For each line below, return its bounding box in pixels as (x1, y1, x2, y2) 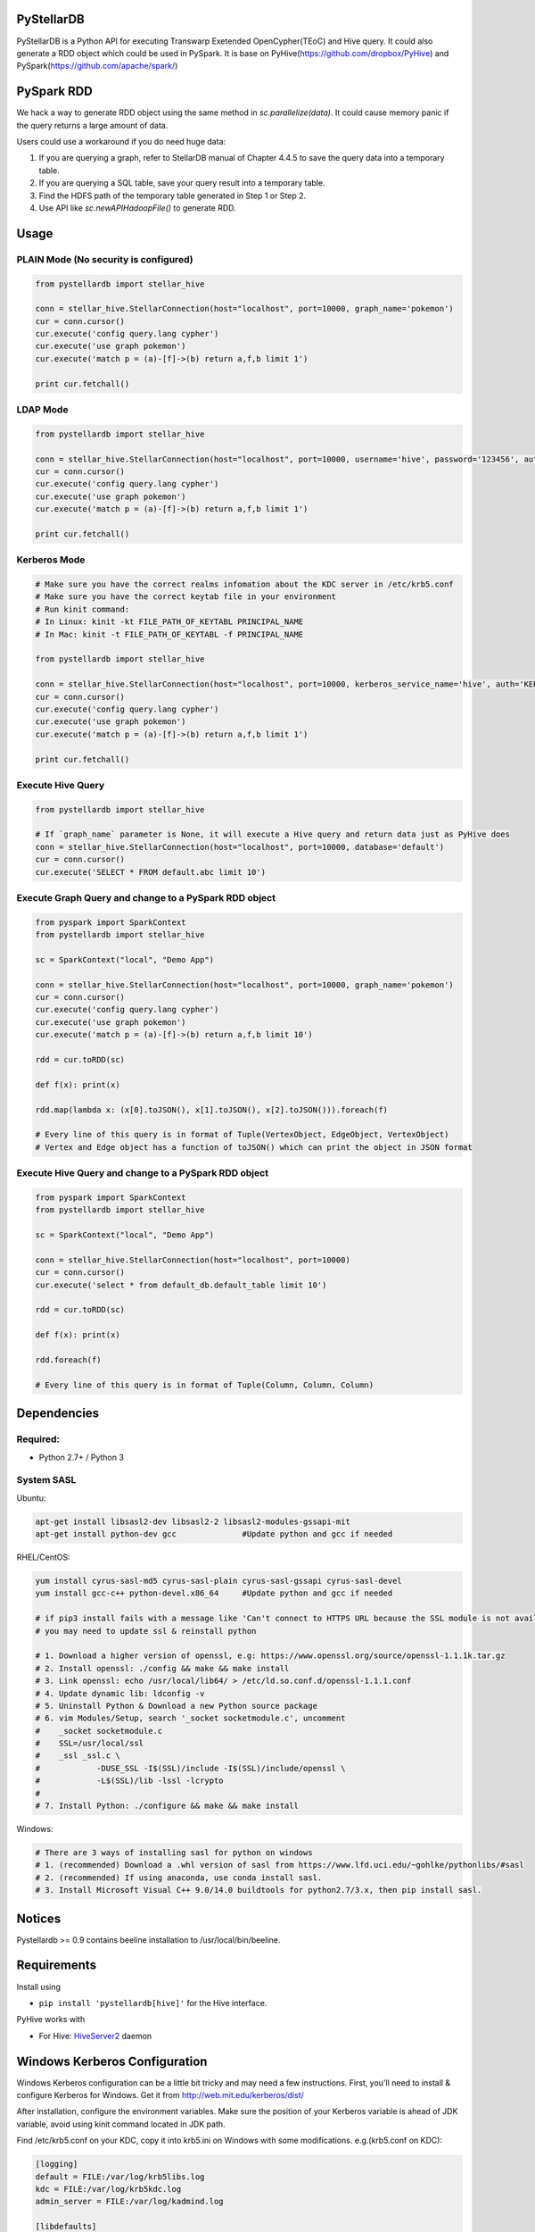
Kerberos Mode (16, 554, 86, 566)
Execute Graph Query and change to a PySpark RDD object (16, 891, 276, 904)
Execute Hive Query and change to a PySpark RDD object (16, 1167, 269, 1179)
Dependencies (16, 1406, 100, 1421)
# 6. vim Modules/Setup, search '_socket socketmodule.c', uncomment (35, 1713, 346, 1723)
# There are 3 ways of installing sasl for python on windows (35, 1848, 313, 1857)
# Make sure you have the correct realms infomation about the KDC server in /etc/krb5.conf (35, 579, 454, 589)
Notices (16, 1911, 62, 1926)
